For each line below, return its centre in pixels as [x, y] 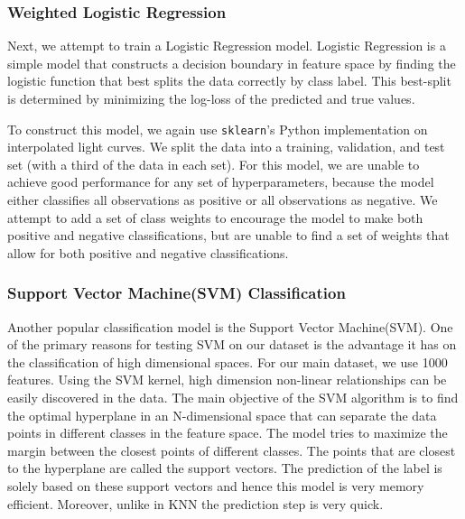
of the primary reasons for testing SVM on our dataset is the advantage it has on [232, 344]
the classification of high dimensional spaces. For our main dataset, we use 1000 [228, 361]
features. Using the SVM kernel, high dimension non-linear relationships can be [227, 380]
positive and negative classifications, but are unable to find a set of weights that [228, 235]
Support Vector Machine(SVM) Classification [177, 293]
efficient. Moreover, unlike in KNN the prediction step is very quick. [195, 503]
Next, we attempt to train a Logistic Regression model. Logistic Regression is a [227, 46]
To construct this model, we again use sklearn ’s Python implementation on [218, 129]
